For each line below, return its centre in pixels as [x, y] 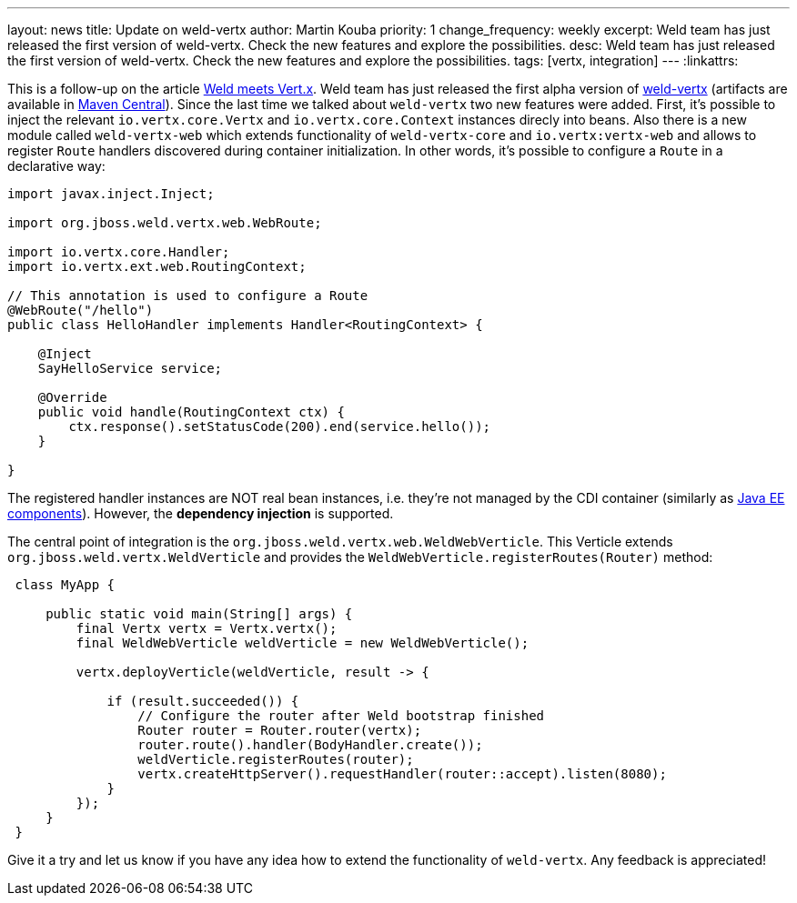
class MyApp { [65, 585]
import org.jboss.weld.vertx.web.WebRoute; [165, 223]
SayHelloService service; [130, 368]
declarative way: [56, 166]
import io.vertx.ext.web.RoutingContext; [157, 266]
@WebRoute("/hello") [81, 310]
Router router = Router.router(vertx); [280, 730]
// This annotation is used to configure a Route [188, 296]
